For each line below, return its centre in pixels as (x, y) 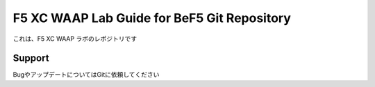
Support (31, 58)
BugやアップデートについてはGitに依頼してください (86, 75)
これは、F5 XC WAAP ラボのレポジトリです (75, 39)
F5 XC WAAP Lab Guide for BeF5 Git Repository (152, 18)
